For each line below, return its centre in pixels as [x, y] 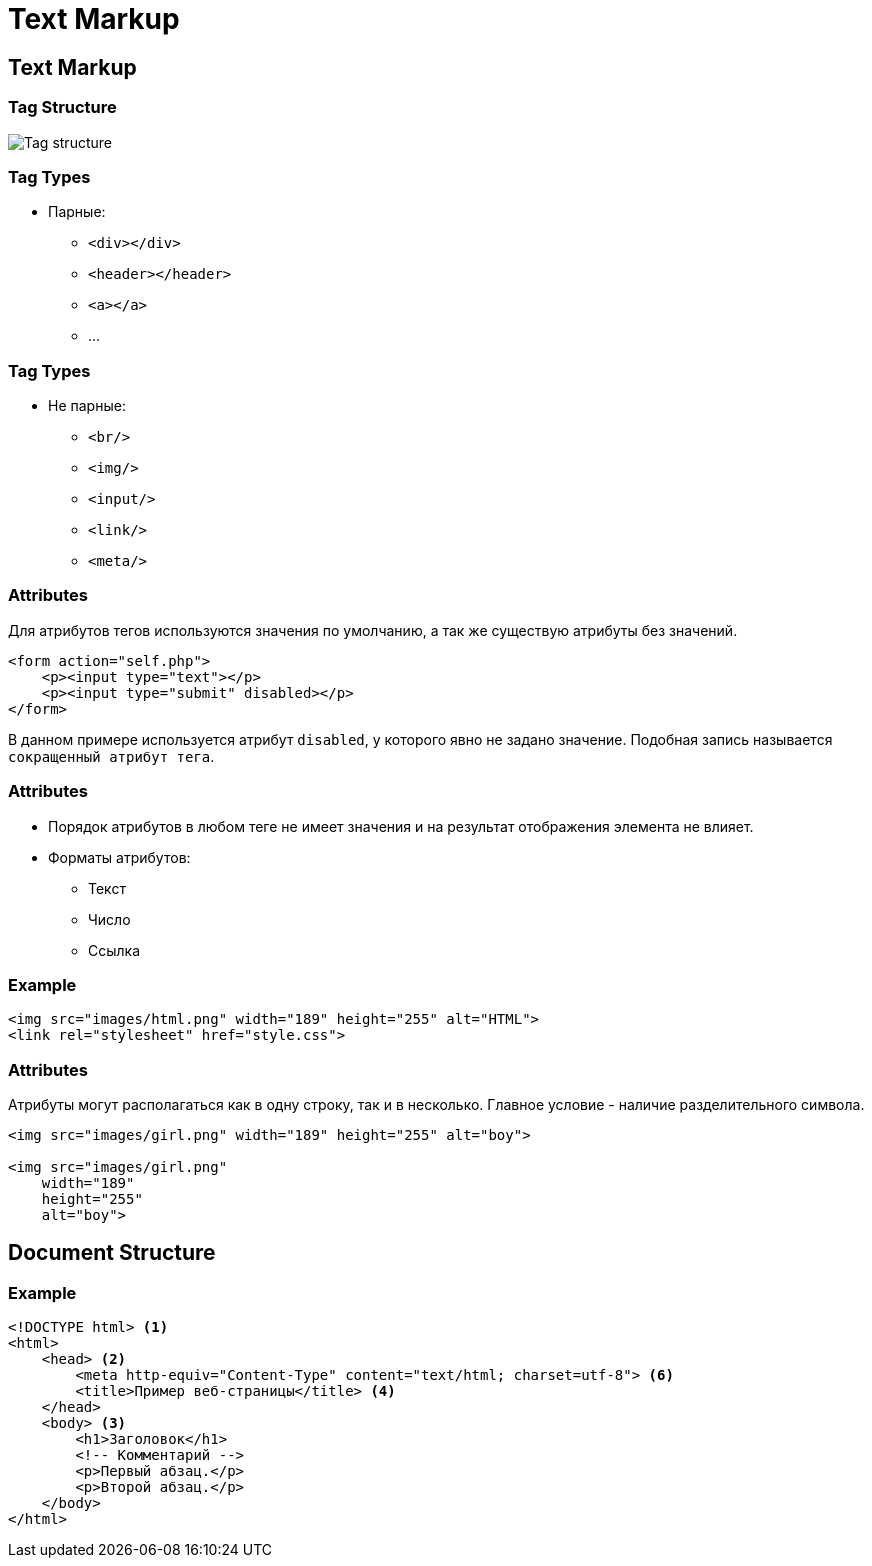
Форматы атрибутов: [119, 857]
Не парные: [87, 406]
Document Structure [112, 1253]
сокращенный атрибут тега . [111, 756]
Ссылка [114, 950]
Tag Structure [62, 107]
